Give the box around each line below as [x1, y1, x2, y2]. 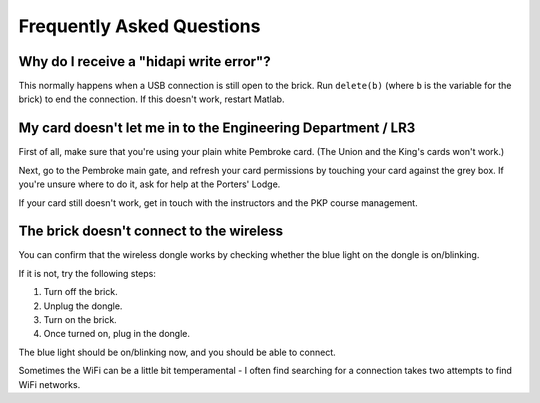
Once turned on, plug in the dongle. [43, 328, 190, 340]
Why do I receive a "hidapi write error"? [18, 53, 271, 70]
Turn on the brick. [43, 314, 117, 325]
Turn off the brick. [43, 286, 119, 298]
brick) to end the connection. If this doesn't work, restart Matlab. [18, 93, 285, 105]
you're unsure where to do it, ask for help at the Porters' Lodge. [18, 178, 281, 190]
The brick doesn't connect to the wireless [18, 223, 284, 240]
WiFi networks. [18, 378, 81, 390]
